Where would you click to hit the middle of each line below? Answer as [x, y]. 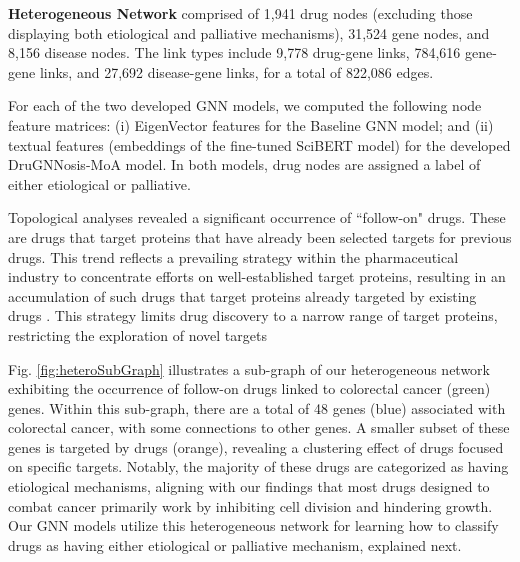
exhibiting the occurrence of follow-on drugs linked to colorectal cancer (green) [249, 388]
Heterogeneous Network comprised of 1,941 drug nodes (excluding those [240, 13]
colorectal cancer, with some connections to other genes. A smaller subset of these [259, 427]
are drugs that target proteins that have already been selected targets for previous [260, 236]
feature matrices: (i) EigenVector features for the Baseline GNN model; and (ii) [251, 124]
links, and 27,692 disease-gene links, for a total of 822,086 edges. [236, 71]
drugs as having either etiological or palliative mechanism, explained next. [235, 544]
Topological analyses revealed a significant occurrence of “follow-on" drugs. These [257, 217]
